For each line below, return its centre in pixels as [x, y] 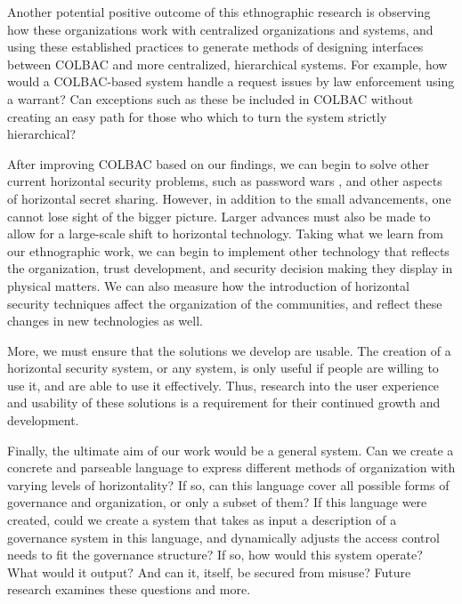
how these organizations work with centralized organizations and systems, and [220, 29]
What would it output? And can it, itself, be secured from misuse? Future [209, 572]
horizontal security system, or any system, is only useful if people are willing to [223, 368]
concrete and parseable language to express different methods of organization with [231, 467]
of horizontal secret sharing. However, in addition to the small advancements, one [229, 198]
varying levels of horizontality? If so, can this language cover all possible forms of [228, 484]
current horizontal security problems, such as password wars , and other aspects [225, 181]
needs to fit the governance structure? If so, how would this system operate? [215, 555]
